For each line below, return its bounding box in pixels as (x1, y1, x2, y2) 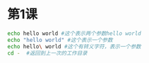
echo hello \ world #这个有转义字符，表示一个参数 (7, 43, 141, 50)
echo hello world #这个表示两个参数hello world (7, 29, 141, 37)
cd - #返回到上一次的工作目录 (7, 50, 88, 57)
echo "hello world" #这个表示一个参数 (7, 36, 113, 43)
